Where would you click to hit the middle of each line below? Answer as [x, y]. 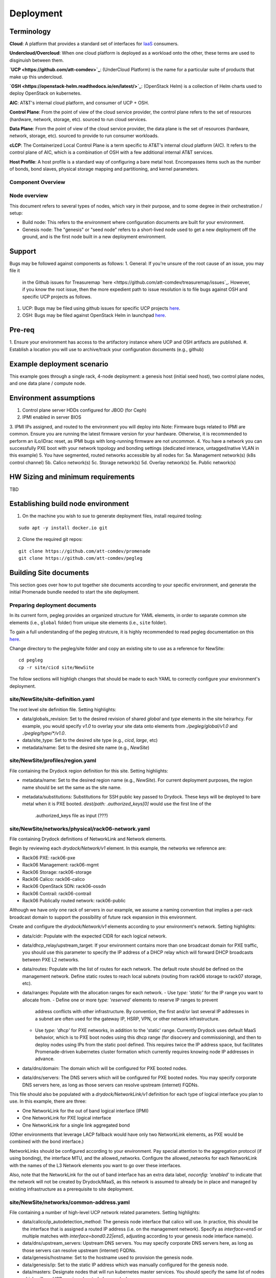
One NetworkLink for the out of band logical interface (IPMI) [86, 1111]
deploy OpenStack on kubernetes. [45, 93]
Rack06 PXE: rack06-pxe [49, 858]
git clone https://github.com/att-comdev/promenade [85, 551]
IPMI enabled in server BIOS [52, 417]
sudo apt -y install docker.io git [63, 528]
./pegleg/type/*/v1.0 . [44, 733]
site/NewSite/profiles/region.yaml [53, 761]
